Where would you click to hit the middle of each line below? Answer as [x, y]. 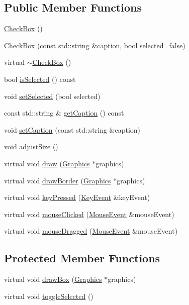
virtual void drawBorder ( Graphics [58, 180]
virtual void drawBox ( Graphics [53, 279]
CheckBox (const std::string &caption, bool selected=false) [95, 45]
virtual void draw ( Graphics [47, 163]
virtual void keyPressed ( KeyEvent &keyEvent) [77, 197]
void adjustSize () [31, 146]
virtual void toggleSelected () [49, 296]
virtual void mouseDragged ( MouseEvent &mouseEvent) [91, 231]
